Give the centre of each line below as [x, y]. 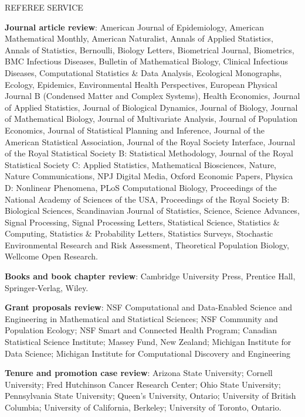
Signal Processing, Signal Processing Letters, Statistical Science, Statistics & [142, 222]
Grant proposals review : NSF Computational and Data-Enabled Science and [149, 307]
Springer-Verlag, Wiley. [47, 287]
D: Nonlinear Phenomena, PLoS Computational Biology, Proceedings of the [141, 187]
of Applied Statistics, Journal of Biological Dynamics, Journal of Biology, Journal [151, 107]
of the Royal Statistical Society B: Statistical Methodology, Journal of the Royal [149, 153]
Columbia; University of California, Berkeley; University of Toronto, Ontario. [143, 407]
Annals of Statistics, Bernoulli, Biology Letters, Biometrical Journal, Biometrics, [150, 49]
